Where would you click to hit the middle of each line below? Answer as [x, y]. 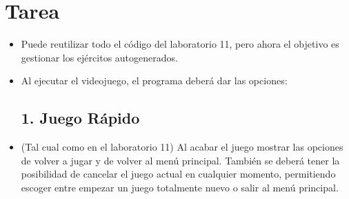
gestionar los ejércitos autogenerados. [99, 57]
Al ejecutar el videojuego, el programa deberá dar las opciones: [154, 80]
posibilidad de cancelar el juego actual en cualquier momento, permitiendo [178, 174]
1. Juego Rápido [80, 118]
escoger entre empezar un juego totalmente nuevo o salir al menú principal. [180, 187]
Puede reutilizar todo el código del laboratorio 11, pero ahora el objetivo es [180, 44]
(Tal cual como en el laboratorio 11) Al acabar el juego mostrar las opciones [182, 147]
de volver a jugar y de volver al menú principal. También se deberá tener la [180, 160]
